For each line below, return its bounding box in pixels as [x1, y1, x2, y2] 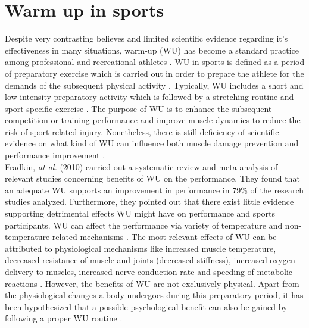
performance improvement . [5, 149, 105, 161]
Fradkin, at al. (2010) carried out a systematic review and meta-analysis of [5, 160, 278, 173]
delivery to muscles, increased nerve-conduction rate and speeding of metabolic [5, 265, 293, 277]
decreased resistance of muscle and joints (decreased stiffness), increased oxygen [5, 254, 295, 266]
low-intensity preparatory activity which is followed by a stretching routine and [5, 90, 294, 103]
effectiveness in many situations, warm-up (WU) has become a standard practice [5, 43, 299, 56]
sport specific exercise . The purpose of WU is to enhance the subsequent [5, 102, 272, 114]
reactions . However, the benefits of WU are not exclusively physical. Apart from [5, 277, 299, 289]
